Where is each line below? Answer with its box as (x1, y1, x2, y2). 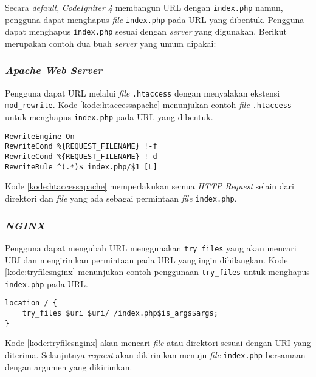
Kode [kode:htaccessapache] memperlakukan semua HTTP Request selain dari (5, 180, 294, 192)
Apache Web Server (5, 63, 103, 78)
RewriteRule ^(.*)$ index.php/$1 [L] (5, 162, 157, 171)
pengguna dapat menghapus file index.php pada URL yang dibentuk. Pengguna (5, 13, 304, 25)
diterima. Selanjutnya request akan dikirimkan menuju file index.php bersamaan (5, 348, 306, 361)
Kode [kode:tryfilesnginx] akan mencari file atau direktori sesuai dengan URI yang (5, 336, 311, 349)
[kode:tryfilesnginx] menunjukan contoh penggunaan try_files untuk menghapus (5, 265, 310, 278)
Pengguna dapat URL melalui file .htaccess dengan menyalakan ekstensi (5, 86, 280, 99)
